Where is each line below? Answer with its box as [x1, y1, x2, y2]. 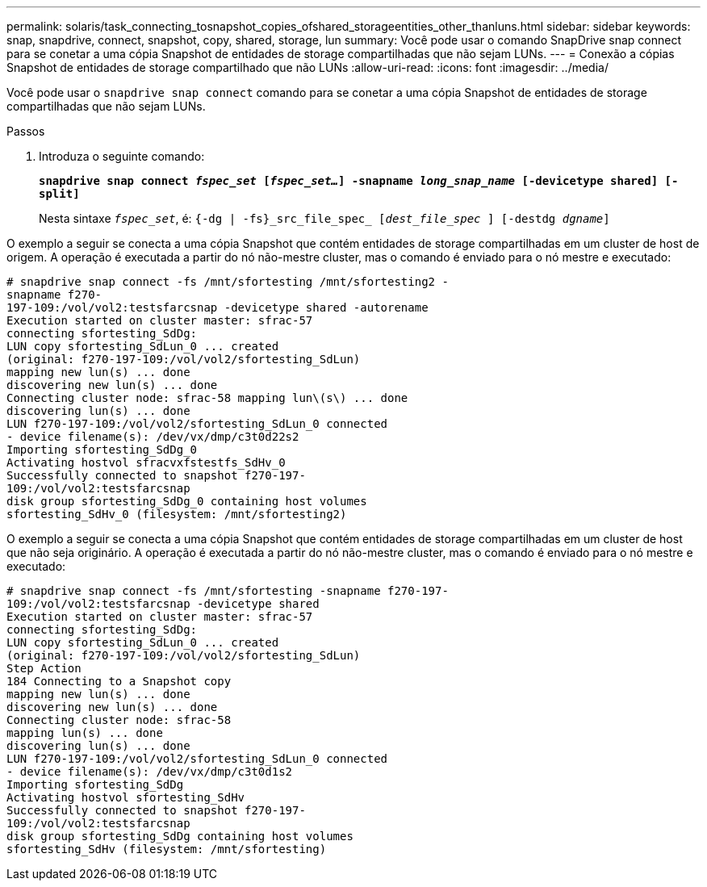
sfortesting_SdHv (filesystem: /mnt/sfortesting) [6, 843, 327, 856]
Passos [6, 124, 45, 138]
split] [39, 187, 80, 200]
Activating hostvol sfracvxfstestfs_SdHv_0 [6, 456, 286, 469]
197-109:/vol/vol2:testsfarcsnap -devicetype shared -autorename [6, 301, 429, 314]
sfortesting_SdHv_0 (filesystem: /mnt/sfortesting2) [6, 508, 347, 521]
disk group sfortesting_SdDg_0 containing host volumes [6, 495, 367, 508]
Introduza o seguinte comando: [39, 149, 205, 163]
